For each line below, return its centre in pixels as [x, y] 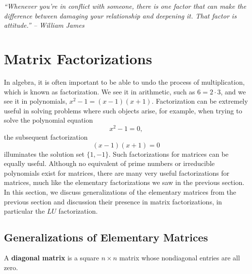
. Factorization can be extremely [200, 101]
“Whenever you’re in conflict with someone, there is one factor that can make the [125, 6]
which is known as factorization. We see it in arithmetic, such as [100, 91]
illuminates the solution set [44, 154]
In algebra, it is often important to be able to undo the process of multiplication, [124, 82]
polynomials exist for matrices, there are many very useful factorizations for [117, 173]
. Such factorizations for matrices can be [168, 154]
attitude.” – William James [44, 25]
